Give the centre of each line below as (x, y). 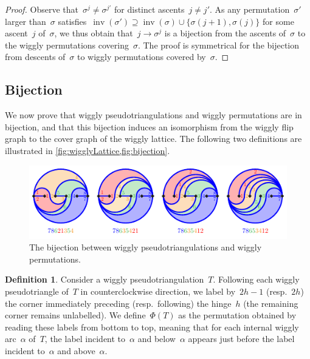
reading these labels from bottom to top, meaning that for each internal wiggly (152, 327)
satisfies (72, 21)
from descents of (35, 57)
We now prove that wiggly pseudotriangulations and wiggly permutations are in (153, 115)
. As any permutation (250, 9)
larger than (26, 21)
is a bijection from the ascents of (225, 33)
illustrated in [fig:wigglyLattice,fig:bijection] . (88, 150)
